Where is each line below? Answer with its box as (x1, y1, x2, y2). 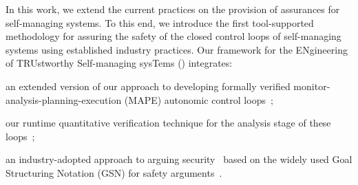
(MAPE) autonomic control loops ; (124, 92, 273, 107)
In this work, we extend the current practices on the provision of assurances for (6, 2, 340, 16)
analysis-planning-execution (6, 92, 122, 107)
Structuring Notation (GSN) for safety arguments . (6, 165, 222, 179)
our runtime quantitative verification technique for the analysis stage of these (6, 116, 331, 130)
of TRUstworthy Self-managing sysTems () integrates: (6, 56, 233, 70)
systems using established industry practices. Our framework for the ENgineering (6, 42, 348, 56)
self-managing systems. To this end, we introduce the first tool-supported (6, 15, 314, 30)
